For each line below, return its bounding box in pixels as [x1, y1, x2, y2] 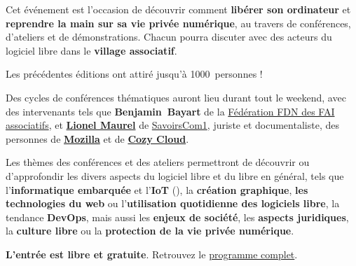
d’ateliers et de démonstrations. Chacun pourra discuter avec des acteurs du [6, 29, 332, 44]
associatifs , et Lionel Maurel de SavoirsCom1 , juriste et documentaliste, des [6, 118, 339, 132]
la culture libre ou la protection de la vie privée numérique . [6, 223, 294, 238]
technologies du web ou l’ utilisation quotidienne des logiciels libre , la [6, 196, 340, 211]
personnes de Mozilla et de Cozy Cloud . [6, 131, 189, 146]
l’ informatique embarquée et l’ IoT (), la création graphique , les [6, 182, 308, 197]
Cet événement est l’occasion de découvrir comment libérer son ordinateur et [6, 2, 351, 16]
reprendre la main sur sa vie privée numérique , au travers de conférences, [6, 15, 351, 30]
